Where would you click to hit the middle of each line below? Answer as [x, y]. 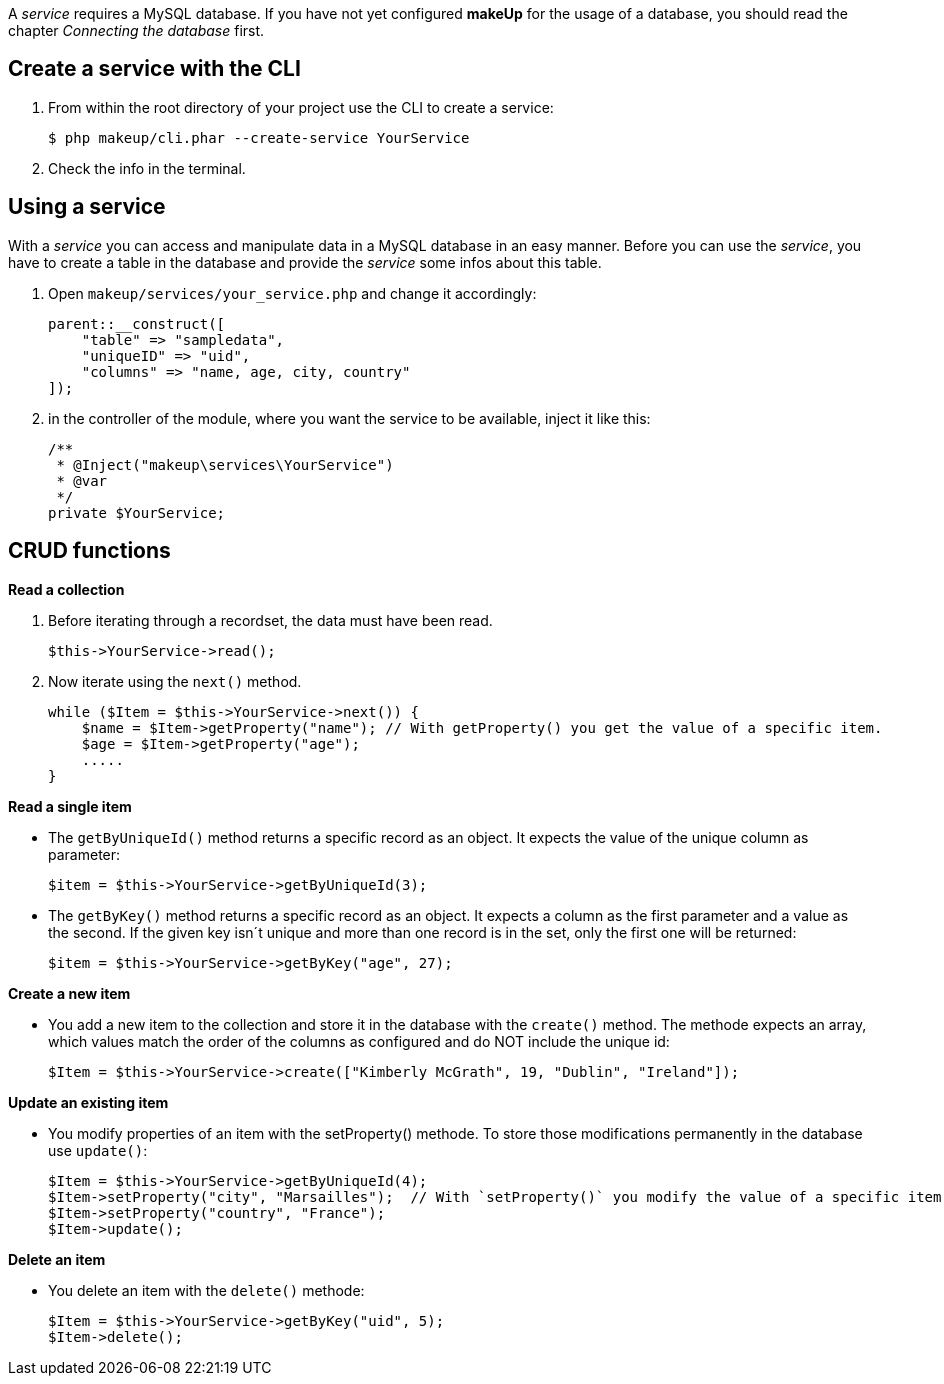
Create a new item [69, 993]
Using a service [87, 207]
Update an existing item [88, 1102]
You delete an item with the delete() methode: [206, 1290]
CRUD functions [89, 551]
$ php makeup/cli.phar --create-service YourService [259, 137]
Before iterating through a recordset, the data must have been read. [270, 620]
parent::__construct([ [137, 323]
